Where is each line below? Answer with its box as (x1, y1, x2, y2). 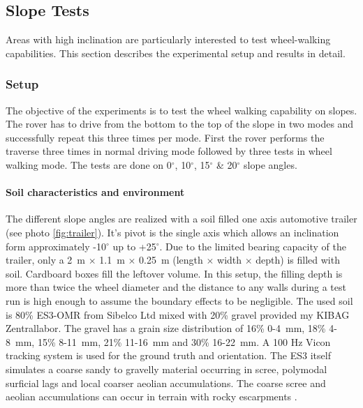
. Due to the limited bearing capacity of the (159, 239, 346, 253)
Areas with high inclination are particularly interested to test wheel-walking (6, 32, 331, 47)
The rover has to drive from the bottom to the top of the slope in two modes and (6, 116, 354, 131)
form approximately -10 (6, 239, 106, 253)
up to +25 (112, 239, 156, 253)
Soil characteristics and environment (6, 185, 185, 199)
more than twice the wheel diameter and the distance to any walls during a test (6, 280, 346, 294)
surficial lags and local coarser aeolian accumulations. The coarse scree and (6, 375, 326, 390)
